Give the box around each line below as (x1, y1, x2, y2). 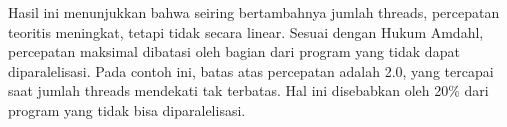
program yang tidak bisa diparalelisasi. (8, 99, 246, 120)
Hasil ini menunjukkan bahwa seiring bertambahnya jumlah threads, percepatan (8, 2, 500, 22)
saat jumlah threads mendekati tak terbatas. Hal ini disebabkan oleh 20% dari (8, 80, 489, 101)
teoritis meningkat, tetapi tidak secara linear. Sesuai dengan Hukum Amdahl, (8, 21, 484, 42)
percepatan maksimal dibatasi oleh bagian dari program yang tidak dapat (8, 41, 460, 62)
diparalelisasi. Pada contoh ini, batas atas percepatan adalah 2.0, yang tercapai (8, 60, 494, 81)
